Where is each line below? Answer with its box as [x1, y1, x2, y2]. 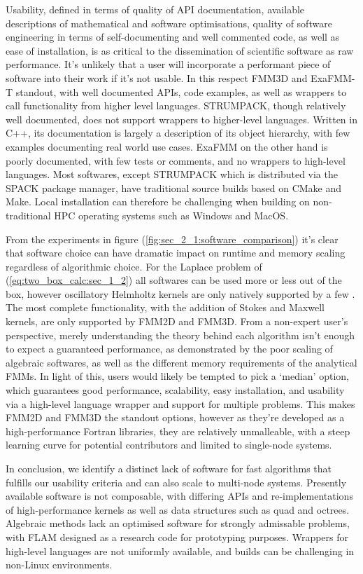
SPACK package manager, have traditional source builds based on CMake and [6, 180, 342, 195]
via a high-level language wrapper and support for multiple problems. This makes [6, 396, 355, 411]
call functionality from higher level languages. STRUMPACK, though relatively [6, 98, 346, 113]
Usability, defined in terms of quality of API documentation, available [6, 2, 305, 16]
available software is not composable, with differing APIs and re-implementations [6, 488, 353, 503]
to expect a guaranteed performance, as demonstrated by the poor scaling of [6, 341, 333, 356]
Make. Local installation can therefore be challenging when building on [6, 194, 310, 209]
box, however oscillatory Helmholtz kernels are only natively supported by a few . [6, 286, 355, 301]
